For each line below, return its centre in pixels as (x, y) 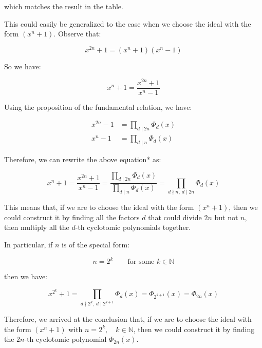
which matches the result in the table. (64, 6)
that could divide (175, 217)
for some (141, 262)
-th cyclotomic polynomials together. (133, 227)
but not (226, 217)
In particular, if (29, 244)
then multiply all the (37, 227)
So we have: (23, 66)
